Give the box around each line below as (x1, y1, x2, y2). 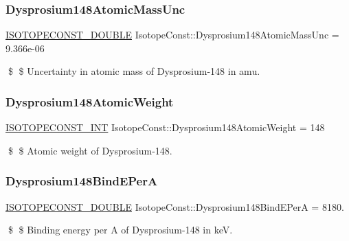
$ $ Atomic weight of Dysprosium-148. (8, 143, 172, 157)
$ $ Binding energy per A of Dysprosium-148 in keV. (8, 222, 233, 237)
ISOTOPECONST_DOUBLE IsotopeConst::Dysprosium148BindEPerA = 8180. (5, 199, 344, 214)
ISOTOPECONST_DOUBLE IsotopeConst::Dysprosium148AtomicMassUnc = (5, 27, 339, 42)
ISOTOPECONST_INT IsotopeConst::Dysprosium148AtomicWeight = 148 (5, 120, 325, 135)
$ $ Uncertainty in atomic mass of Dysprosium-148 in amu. (8, 64, 260, 78)
